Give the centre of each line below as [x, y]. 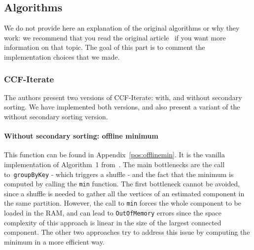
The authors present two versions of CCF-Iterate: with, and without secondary [123, 97]
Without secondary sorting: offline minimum [81, 136]
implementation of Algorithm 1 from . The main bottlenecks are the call [114, 164]
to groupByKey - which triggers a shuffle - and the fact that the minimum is [119, 174]
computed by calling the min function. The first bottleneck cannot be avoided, [122, 184]
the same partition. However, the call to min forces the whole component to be [123, 203]
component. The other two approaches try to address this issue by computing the [127, 232]
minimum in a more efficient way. [54, 241]
